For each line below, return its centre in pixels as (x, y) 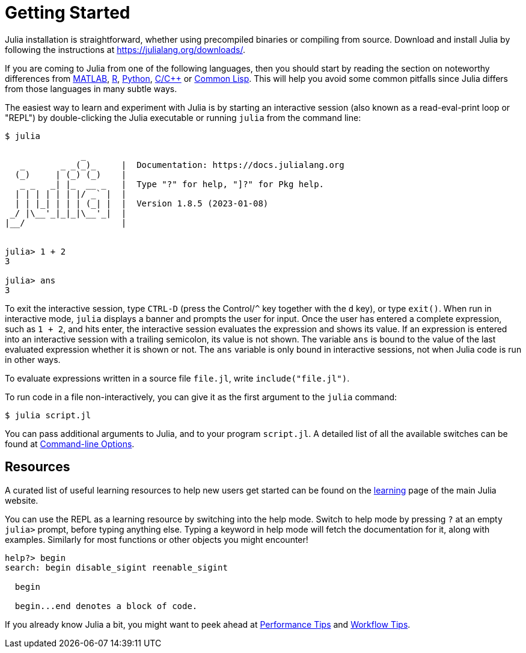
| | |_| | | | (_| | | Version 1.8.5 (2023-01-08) (142, 203)
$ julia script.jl (48, 415)
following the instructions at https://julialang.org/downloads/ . (125, 49)
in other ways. (33, 359)
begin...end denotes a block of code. (106, 606)
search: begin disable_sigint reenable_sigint (116, 567)
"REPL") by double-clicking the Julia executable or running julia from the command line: (183, 117)
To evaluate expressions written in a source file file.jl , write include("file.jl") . (177, 378)
